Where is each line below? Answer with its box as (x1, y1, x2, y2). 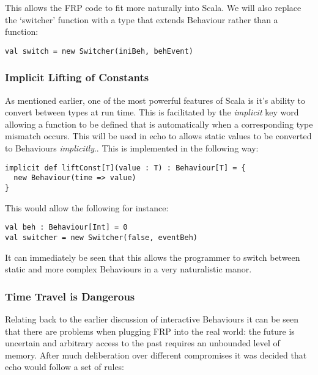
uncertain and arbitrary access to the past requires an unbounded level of (5, 337, 280, 349)
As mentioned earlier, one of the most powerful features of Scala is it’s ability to (5, 93, 305, 106)
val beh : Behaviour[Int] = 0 (5, 223, 128, 232)
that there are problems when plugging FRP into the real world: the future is (5, 324, 295, 337)
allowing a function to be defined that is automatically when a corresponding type (5, 117, 313, 130)
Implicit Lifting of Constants (5, 70, 149, 85)
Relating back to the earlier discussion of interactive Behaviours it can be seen (5, 312, 299, 325)
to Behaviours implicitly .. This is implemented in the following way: (5, 142, 259, 155)
